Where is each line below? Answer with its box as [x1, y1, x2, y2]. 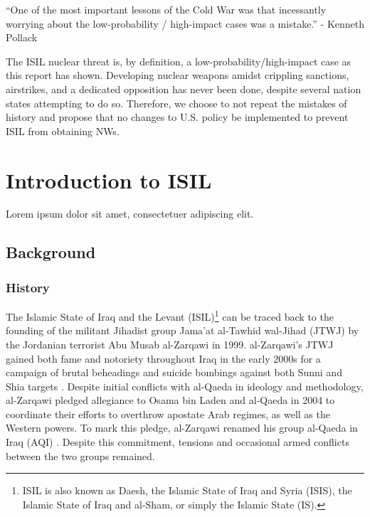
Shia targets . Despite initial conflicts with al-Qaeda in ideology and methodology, [6, 378, 364, 393]
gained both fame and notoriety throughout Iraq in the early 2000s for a [6, 351, 321, 366]
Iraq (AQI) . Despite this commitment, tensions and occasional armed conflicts [6, 435, 349, 449]
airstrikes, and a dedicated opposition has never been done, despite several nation [6, 81, 361, 96]
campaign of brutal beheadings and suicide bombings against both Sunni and [6, 365, 342, 380]
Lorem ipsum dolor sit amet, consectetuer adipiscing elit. [6, 206, 254, 221]
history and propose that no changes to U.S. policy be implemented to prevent [6, 110, 349, 124]
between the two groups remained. [6, 448, 155, 463]
